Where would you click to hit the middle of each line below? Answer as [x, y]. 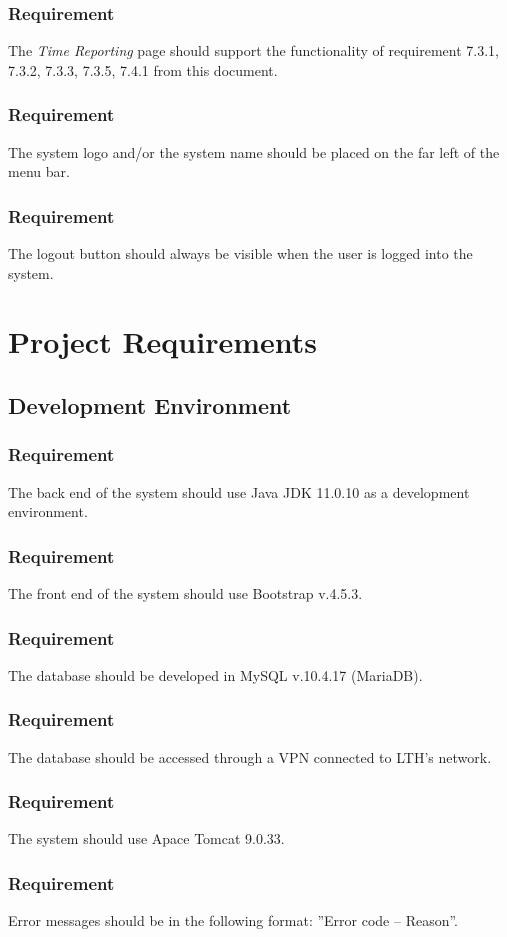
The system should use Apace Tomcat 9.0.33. [146, 838]
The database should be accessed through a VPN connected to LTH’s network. [250, 756]
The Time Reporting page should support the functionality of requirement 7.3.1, [253, 50]
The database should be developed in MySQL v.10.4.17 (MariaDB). [215, 674]
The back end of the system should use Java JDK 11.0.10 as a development [239, 491]
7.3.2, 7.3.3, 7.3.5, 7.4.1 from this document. [143, 69]
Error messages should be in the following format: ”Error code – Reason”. [233, 920]
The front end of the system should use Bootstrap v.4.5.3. [185, 593]
